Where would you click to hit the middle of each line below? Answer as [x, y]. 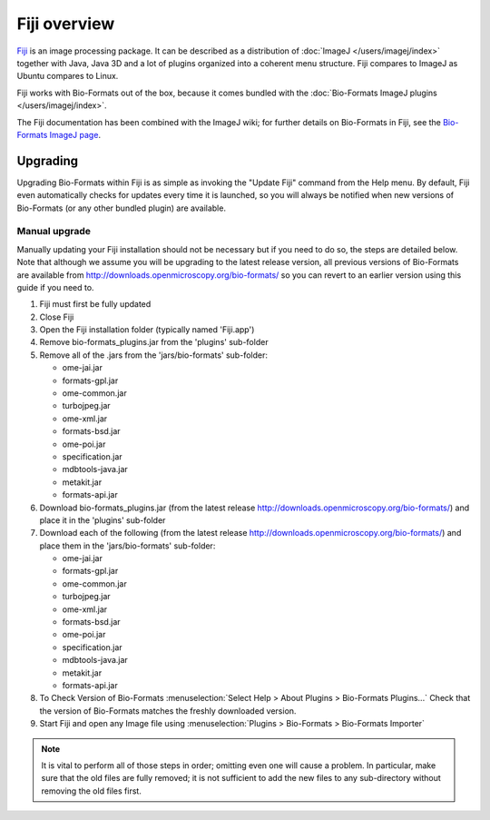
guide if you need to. [55, 287]
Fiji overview [66, 24]
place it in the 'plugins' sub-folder [103, 520]
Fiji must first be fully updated [95, 304]
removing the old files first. [92, 791]
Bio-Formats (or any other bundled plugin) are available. [122, 208]
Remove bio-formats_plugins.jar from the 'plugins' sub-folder [154, 342]
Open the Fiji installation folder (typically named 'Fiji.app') [147, 330]
